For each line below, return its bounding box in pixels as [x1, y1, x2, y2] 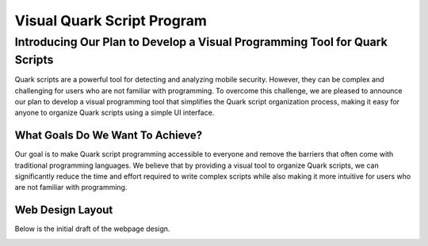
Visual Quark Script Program [14, 12, 208, 29]
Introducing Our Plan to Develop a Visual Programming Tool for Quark [14, 35, 388, 49]
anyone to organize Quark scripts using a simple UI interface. [14, 108, 215, 118]
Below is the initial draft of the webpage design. [14, 224, 170, 233]
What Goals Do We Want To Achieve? [14, 129, 203, 142]
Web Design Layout [14, 203, 113, 217]
